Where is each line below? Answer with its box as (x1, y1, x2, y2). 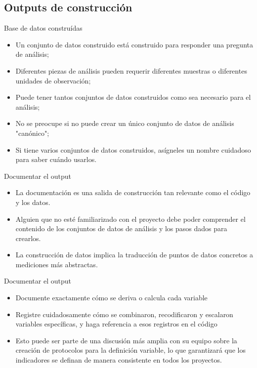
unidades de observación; (15, 75, 91, 85)
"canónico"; (15, 127, 49, 138)
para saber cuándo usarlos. (15, 154, 97, 164)
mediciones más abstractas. (15, 259, 98, 269)
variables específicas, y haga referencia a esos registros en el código (15, 319, 217, 329)
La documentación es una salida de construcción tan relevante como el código (15, 187, 251, 198)
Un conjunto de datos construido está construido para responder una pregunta (15, 39, 253, 49)
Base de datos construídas (4, 23, 83, 33)
